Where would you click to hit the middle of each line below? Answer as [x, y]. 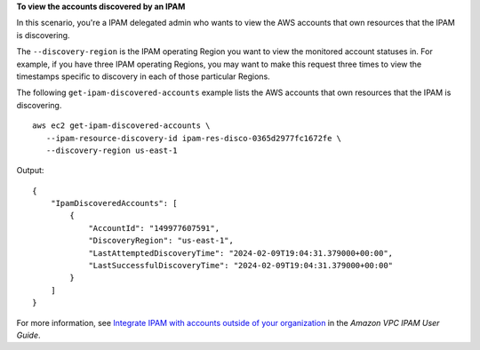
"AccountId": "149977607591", [154, 228]
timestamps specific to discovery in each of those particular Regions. [143, 76]
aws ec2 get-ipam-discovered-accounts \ [121, 126]
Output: [30, 171]
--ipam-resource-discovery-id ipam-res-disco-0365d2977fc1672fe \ [194, 138]
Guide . [28, 335]
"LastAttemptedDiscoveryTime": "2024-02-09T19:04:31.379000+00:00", [241, 253]
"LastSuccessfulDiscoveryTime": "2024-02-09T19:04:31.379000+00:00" [241, 266]
